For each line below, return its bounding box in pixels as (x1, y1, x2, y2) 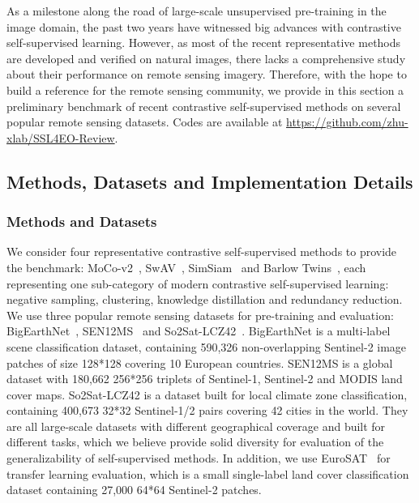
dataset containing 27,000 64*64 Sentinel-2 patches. (6, 481, 262, 498)
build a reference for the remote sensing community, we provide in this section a (6, 81, 404, 98)
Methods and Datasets (6, 211, 157, 232)
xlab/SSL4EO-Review (6, 129, 115, 146)
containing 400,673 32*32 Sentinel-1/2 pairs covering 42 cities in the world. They (6, 402, 408, 419)
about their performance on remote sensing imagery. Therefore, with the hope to (6, 66, 407, 83)
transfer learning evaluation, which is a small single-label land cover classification (6, 465, 409, 482)
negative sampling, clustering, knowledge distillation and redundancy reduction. (6, 291, 403, 308)
